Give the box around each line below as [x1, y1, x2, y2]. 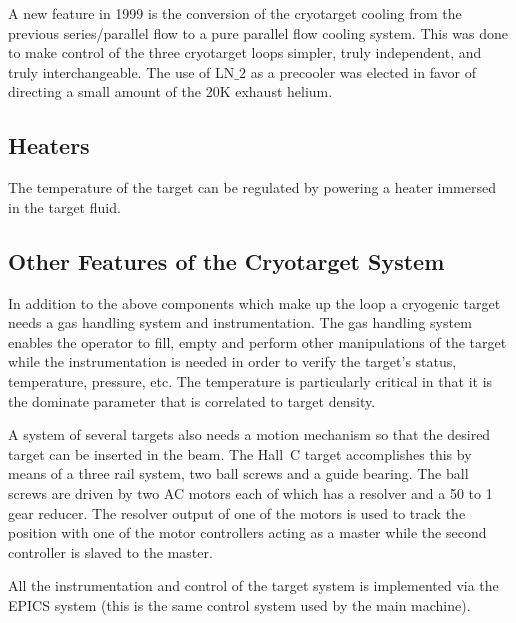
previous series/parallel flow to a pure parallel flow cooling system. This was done [8, 22, 509, 43]
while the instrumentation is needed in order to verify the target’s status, [8, 351, 457, 372]
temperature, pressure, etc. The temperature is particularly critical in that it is [8, 370, 493, 391]
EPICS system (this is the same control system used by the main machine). [8, 594, 471, 615]
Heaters [8, 130, 90, 161]
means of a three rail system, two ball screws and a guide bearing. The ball [8, 463, 469, 484]
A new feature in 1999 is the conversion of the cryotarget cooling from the [8, 3, 462, 23]
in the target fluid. [8, 196, 121, 217]
